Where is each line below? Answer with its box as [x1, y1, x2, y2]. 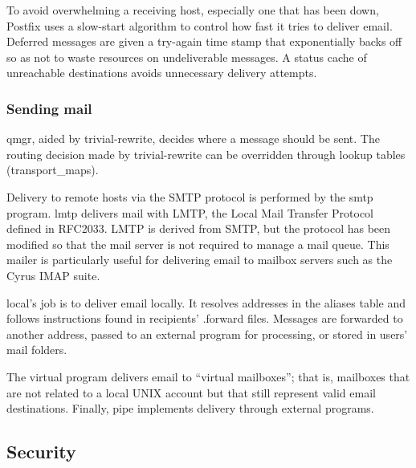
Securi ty [6, 439, 76, 464]
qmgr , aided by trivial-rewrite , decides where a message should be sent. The [6, 130, 380, 147]
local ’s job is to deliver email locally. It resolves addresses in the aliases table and [6, 294, 406, 311]
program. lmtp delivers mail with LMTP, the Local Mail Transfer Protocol [6, 204, 373, 221]
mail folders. [6, 341, 67, 358]
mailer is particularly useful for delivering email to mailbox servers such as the [6, 251, 393, 268]
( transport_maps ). [6, 161, 99, 178]
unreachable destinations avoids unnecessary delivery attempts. [6, 64, 317, 81]
